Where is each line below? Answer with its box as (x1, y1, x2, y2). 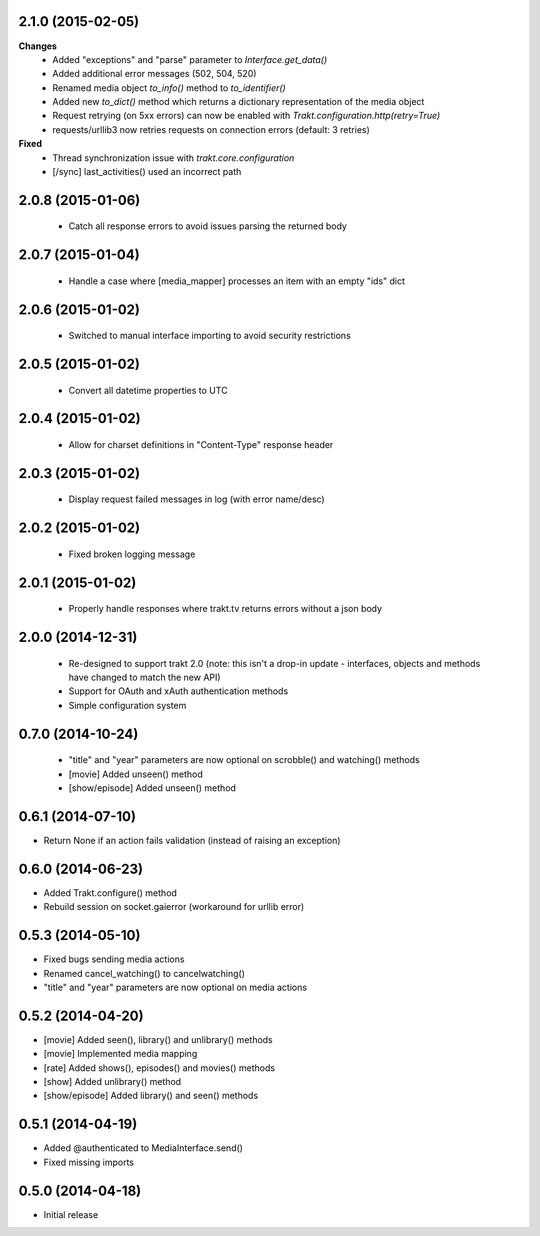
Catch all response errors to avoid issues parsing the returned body (68, 220, 347, 232)
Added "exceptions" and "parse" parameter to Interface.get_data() (52, 53, 328, 65)
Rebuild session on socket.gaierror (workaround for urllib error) (43, 901, 305, 913)
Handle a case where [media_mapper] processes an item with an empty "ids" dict (68, 275, 405, 287)
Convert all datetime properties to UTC (68, 384, 229, 396)
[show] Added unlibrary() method (43, 1076, 182, 1088)
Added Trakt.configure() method (43, 886, 177, 899)
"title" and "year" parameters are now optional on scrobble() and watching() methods (68, 754, 420, 766)
